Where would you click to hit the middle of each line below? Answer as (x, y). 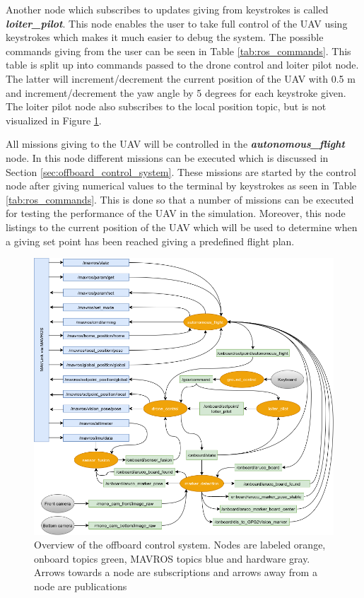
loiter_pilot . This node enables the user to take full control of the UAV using (177, 23)
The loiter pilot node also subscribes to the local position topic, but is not (166, 106)
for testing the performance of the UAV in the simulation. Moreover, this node (176, 213)
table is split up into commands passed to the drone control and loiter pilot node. (182, 65)
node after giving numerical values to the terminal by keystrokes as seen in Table (181, 186)
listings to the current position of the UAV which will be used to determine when (182, 227)
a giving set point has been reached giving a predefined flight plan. (150, 241)
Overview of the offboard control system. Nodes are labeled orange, (180, 545)
